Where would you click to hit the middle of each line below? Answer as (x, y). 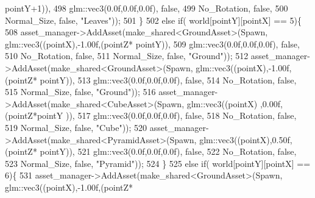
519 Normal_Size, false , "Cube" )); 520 (76, 127)
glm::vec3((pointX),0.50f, (246, 139)
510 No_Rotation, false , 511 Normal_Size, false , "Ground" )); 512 (127, 56)
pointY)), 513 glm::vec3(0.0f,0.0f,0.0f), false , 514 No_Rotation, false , (168, 80)
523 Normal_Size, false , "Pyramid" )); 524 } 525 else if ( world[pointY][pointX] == (158, 163)
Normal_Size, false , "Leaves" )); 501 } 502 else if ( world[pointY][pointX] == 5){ (154, 20)
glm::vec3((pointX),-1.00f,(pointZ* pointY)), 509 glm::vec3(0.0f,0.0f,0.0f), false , (152, 44)
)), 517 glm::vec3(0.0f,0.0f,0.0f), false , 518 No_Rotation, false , (181, 115)
